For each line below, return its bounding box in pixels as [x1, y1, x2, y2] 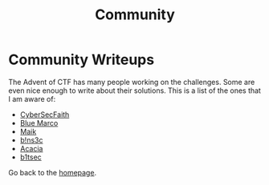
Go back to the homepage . [8, 167, 97, 177]
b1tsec [19, 152, 42, 162]
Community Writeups [8, 50, 155, 69]
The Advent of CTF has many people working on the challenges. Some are [8, 77, 255, 86]
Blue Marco [19, 118, 59, 127]
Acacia [19, 143, 43, 153]
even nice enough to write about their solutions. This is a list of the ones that [8, 86, 261, 95]
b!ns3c [19, 135, 43, 145]
